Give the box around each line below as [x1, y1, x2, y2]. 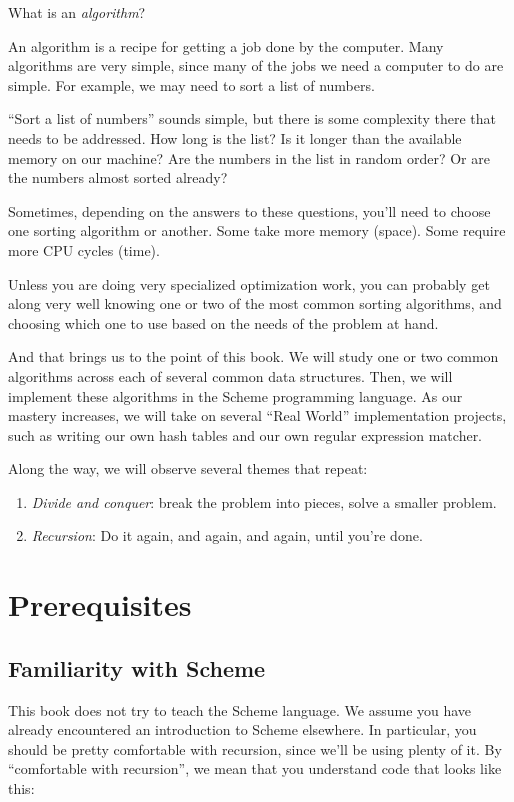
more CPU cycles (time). [8, 239, 160, 260]
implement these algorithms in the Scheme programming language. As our [8, 385, 463, 406]
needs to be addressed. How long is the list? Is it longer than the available [8, 127, 462, 148]
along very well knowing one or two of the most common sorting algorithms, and [8, 293, 502, 314]
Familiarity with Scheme [8, 652, 266, 683]
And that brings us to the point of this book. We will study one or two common [8, 346, 499, 367]
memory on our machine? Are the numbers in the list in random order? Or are [8, 147, 490, 168]
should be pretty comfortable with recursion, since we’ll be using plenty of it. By [8, 738, 502, 759]
